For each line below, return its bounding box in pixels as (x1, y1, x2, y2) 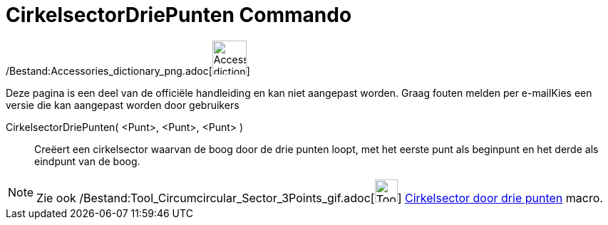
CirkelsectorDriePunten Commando (6, 3, 352, 27)
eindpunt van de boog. (34, 155, 140, 167)
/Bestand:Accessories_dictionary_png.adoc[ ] (6, 64, 250, 77)
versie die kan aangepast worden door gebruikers (6, 98, 239, 111)
